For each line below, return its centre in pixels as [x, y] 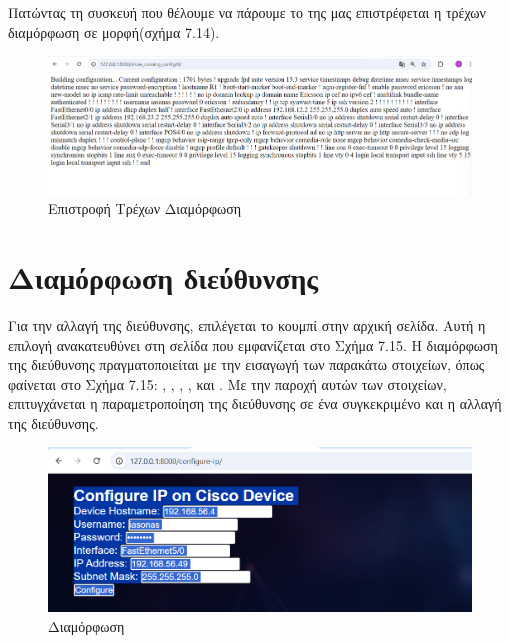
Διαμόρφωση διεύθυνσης [163, 276]
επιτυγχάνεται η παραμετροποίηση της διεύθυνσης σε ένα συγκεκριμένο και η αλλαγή [255, 403]
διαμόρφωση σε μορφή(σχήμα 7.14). [114, 31]
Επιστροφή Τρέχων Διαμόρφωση [145, 208]
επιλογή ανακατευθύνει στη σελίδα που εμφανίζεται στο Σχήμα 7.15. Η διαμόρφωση [253, 344]
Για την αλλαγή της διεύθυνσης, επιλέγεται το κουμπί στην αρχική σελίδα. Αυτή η [247, 324]
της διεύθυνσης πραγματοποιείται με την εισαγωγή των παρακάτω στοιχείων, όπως [246, 364]
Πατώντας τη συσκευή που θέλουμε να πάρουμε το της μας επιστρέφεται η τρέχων [247, 12]
